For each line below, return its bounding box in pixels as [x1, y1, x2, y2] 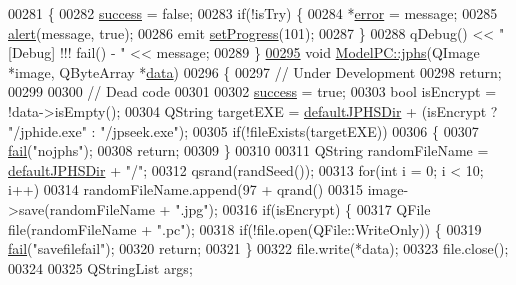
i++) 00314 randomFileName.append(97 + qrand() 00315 [8, 179, 363, 200]
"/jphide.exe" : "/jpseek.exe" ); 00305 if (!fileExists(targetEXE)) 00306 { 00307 [8, 120, 479, 141]
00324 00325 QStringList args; [8, 257, 193, 278]
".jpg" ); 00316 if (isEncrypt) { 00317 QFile [175, 198, 431, 219]
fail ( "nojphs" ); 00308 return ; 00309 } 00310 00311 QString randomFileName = [8, 140, 489, 161]
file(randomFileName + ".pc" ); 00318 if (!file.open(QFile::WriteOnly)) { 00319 [8, 218, 482, 239]
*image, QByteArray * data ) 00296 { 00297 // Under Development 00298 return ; [8, 61, 502, 82]
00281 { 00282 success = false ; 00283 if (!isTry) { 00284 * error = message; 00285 [8, 3, 498, 23]
